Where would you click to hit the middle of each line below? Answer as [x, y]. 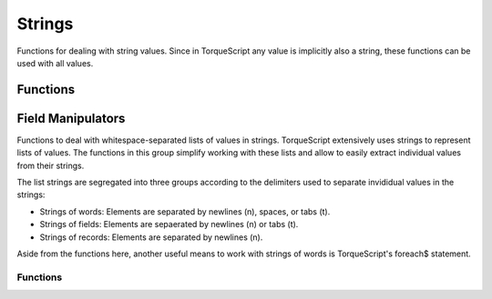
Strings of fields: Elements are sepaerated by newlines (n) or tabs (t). [169, 224]
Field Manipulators [71, 118]
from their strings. [51, 165]
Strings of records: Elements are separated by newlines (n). [151, 237]
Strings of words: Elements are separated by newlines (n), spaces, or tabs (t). [185, 211]
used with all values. [55, 63]
